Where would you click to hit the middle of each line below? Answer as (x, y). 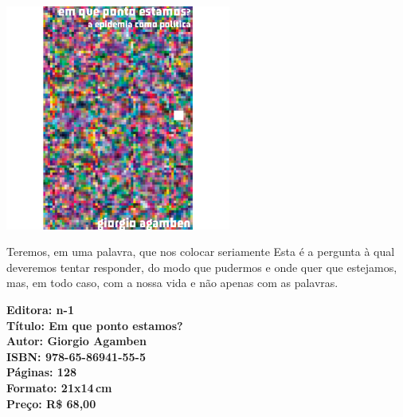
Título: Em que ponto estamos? (95, 325)
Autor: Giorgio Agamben (76, 341)
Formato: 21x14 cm (59, 388)
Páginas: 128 (42, 372)
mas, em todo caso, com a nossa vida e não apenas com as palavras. (172, 283)
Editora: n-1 (40, 310)
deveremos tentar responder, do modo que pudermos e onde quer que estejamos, (202, 267)
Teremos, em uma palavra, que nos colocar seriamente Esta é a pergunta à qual (201, 252)
